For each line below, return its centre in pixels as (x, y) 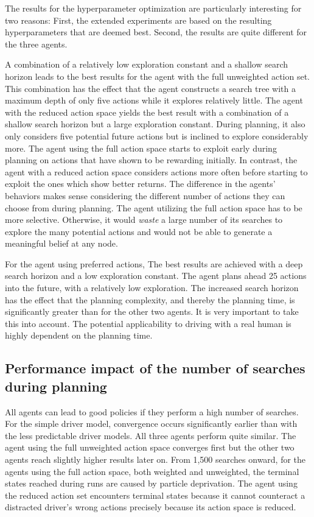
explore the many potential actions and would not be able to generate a (139, 231)
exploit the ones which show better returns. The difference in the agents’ (140, 184)
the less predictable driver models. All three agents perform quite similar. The (151, 435)
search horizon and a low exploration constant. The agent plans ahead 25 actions (156, 276)
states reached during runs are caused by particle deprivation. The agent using (151, 483)
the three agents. (36, 44)
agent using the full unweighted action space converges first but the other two (150, 447)
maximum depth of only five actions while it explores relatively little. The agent (154, 100)
